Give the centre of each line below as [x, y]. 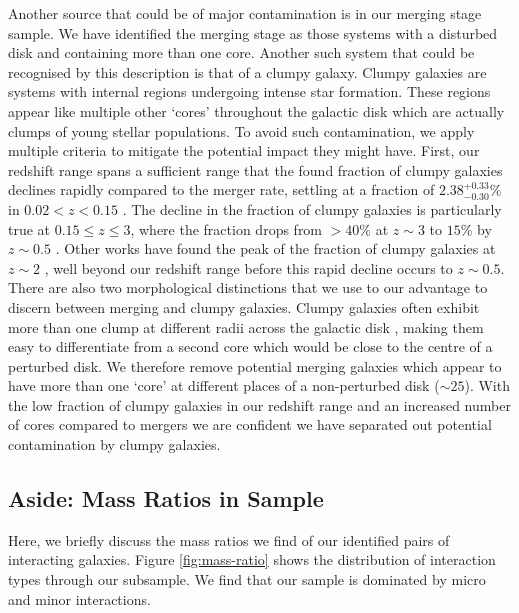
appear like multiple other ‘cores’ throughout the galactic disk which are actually [256, 110]
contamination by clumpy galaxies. [114, 444]
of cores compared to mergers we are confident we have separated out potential [250, 424]
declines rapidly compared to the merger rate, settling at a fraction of [221, 189]
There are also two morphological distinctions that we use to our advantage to [248, 287]
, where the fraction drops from [226, 228]
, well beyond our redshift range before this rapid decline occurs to [248, 267]
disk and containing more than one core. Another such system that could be [241, 52]
